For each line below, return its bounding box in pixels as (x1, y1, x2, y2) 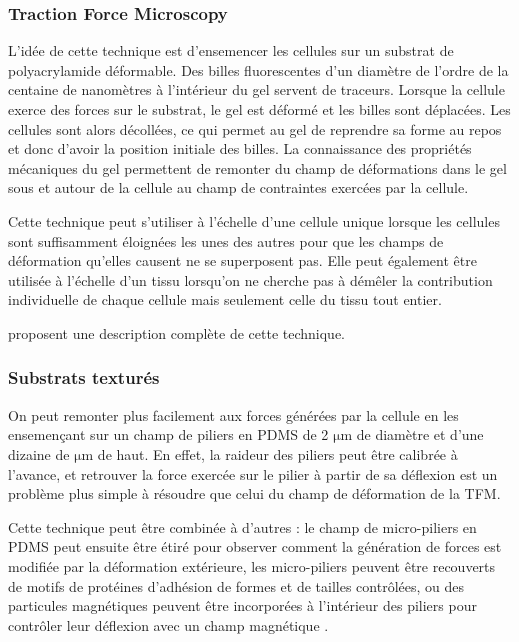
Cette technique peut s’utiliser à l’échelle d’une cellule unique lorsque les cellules (8, 210, 500, 231)
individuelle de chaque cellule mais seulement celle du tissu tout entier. (8, 289, 442, 310)
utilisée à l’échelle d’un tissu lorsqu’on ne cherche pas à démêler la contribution (8, 269, 493, 290)
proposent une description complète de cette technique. (8, 322, 345, 343)
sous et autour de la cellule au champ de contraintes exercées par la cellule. (8, 177, 469, 198)
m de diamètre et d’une (340, 424, 484, 445)
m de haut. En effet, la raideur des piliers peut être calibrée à (81, 443, 458, 464)
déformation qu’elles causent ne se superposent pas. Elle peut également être (8, 250, 477, 271)
